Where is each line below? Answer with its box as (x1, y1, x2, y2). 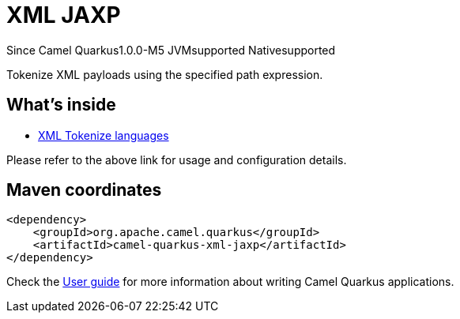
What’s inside (6, 95, 116, 115)
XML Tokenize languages (38, 128, 169, 142)
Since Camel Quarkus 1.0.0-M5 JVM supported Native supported (6, 43, 336, 57)
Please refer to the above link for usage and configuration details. (6, 152, 347, 167)
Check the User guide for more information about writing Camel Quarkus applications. (6, 275, 454, 289)
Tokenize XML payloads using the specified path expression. (6, 67, 323, 81)
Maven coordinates (6, 180, 162, 201)
